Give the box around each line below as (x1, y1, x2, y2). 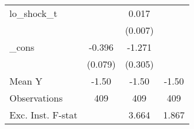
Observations (9, 91, 63, 104)
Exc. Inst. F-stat (9, 108, 78, 121)
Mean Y (9, 74, 43, 88)
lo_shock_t (9, 6, 58, 20)
